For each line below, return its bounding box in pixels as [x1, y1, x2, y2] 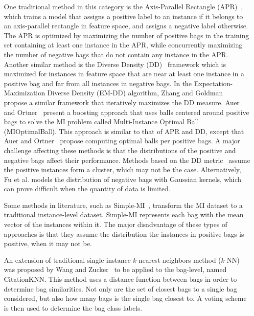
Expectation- [194, 78, 233, 88]
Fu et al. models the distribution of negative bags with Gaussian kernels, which [4, 174, 242, 184]
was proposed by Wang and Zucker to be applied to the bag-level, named [4, 264, 227, 274]
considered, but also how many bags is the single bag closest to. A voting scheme [4, 293, 247, 303]
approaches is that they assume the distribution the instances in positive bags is [4, 228, 244, 239]
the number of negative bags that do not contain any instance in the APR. [4, 49, 228, 59]
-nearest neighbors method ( [136, 254, 221, 265]
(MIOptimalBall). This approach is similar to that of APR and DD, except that [4, 126, 244, 136]
